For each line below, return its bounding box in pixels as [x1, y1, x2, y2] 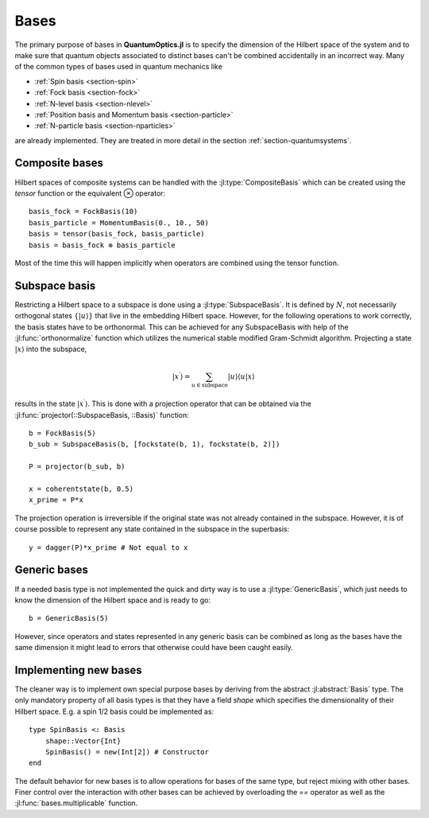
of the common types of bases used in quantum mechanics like [14, 62, 222, 72]
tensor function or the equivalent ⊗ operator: [14, 188, 166, 198]
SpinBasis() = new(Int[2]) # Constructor [44, 747, 210, 756]
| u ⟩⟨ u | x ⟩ [227, 372, 256, 381]
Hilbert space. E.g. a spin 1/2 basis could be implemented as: [14, 707, 214, 716]
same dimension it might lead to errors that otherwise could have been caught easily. [14, 643, 294, 652]
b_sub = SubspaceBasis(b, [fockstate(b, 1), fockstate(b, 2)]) [29, 440, 280, 449]
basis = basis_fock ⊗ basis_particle [29, 240, 176, 250]
